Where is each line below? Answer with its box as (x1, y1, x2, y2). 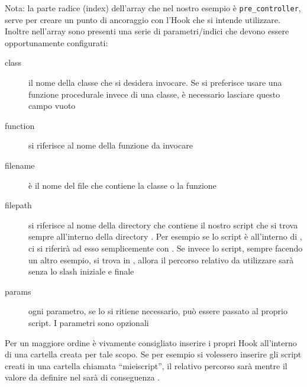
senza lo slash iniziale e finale (28, 265, 134, 278)
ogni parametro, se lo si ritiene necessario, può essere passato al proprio (28, 305, 287, 317)
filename (5, 159, 35, 171)
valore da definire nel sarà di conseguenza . (5, 371, 160, 383)
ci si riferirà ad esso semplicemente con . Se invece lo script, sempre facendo (28, 241, 303, 254)
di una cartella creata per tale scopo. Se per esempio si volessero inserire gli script (5, 348, 302, 360)
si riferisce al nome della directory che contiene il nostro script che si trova (28, 218, 298, 231)
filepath (5, 199, 32, 211)
